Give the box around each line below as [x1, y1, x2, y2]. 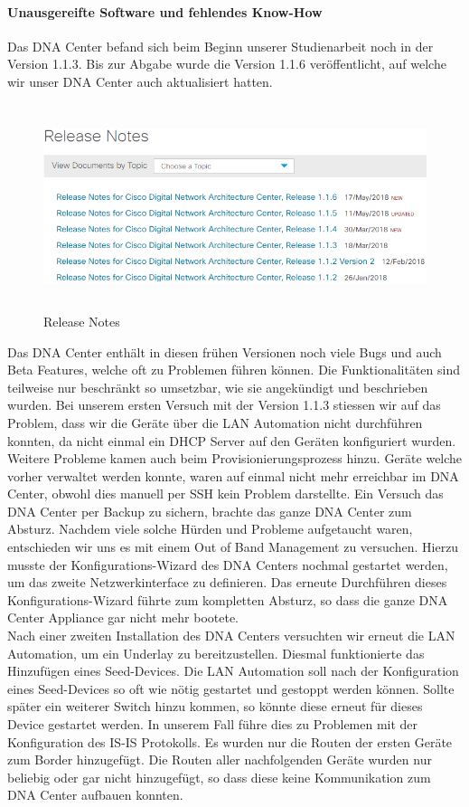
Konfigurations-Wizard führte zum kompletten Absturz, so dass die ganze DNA [7, 590, 448, 609]
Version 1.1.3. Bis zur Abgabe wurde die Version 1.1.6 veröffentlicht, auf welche [7, 54, 446, 73]
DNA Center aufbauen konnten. [7, 785, 183, 804]
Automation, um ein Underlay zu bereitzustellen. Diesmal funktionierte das [7, 643, 425, 662]
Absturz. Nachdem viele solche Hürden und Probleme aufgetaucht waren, [7, 519, 413, 538]
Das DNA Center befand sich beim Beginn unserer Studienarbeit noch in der [7, 36, 434, 55]
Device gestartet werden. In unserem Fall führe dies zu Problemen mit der [7, 715, 418, 733]
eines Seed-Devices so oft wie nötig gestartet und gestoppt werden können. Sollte [7, 679, 455, 698]
